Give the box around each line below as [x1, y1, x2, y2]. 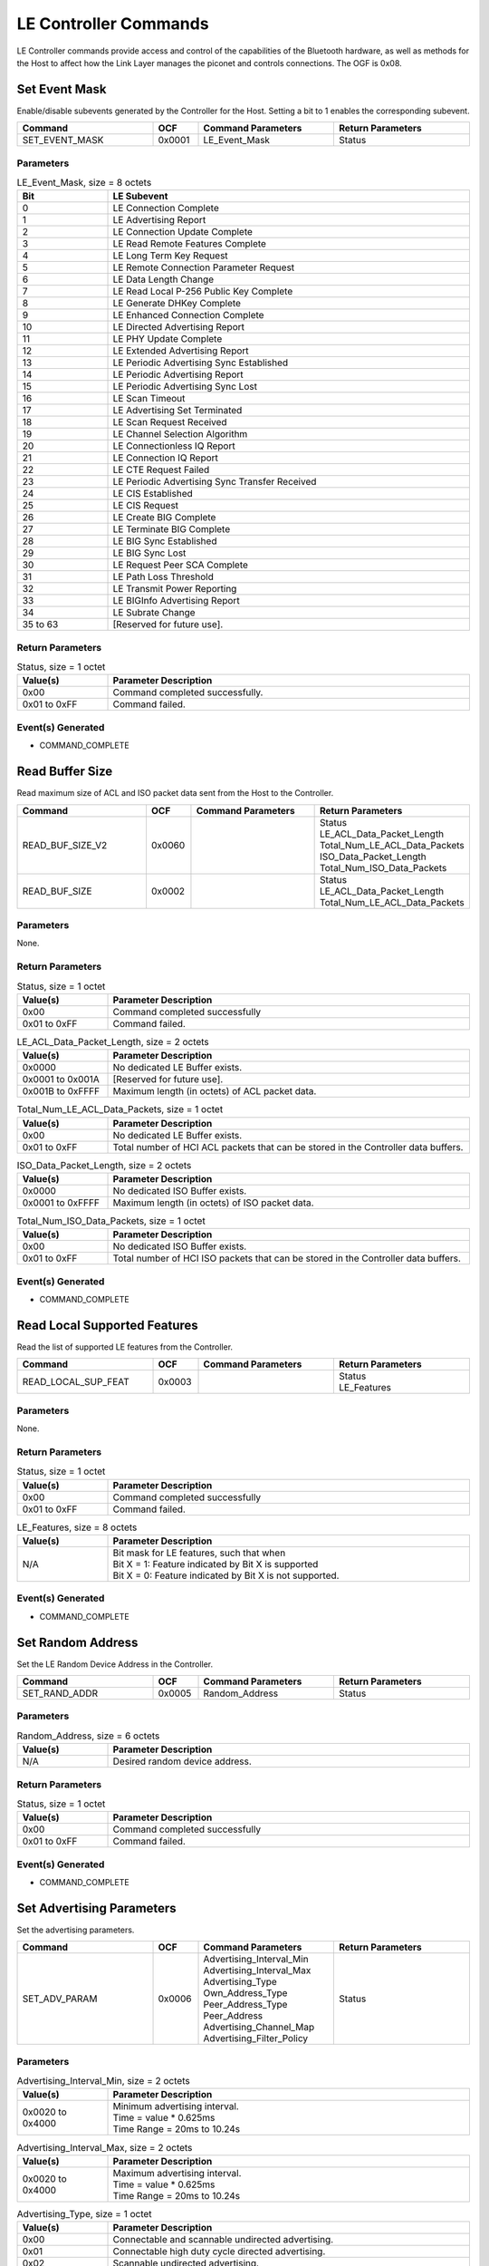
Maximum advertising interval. [112, 2166, 242, 2179]
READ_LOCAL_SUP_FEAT [22, 1376, 130, 1389]
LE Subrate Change [112, 606, 196, 619]
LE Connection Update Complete [112, 226, 254, 238]
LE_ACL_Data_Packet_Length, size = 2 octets [16, 1035, 210, 1048]
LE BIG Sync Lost [112, 547, 187, 559]
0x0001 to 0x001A [22, 1073, 100, 1086]
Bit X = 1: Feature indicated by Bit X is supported [112, 1557, 319, 1570]
